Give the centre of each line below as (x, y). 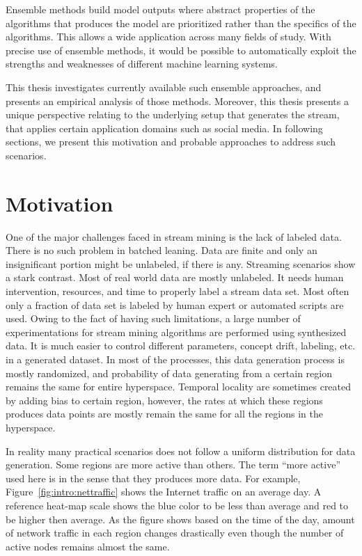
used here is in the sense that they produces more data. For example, (153, 478)
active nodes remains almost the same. (88, 546)
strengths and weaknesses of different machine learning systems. (142, 64)
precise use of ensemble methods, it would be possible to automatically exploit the (181, 50)
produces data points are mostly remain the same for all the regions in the (164, 414)
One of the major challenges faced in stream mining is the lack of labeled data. (174, 236)
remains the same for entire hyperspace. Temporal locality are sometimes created (179, 387)
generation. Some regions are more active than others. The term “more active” (173, 464)
